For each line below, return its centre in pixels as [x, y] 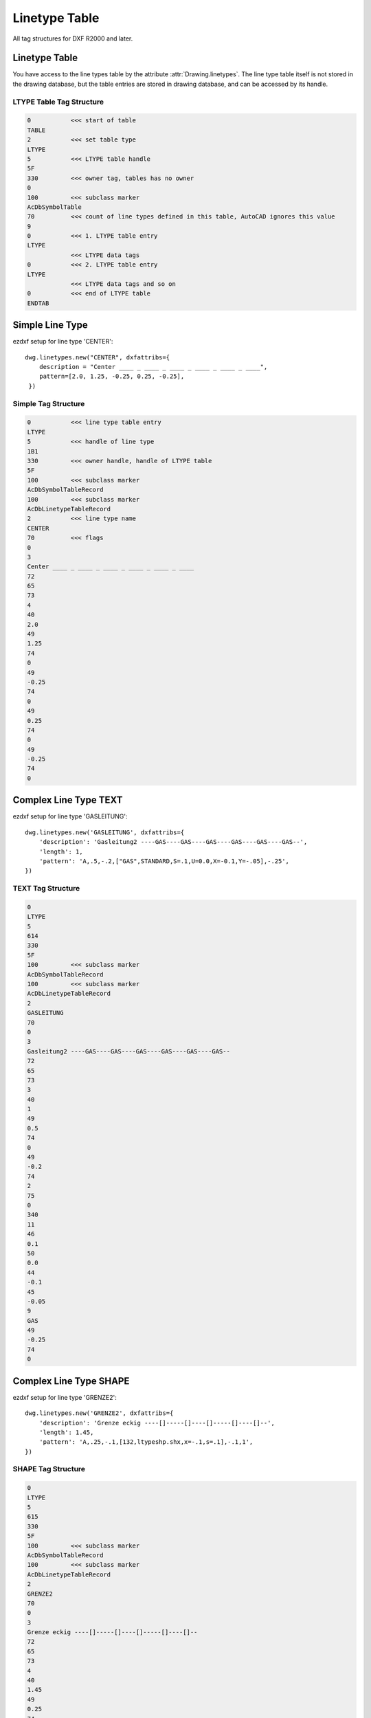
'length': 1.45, [66, 1432]
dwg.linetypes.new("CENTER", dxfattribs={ [98, 357]
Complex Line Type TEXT [68, 800]
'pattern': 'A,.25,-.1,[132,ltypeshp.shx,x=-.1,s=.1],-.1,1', [146, 1442]
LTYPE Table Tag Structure [58, 102]
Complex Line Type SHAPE [71, 1381]
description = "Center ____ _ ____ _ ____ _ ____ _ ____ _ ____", [153, 367]
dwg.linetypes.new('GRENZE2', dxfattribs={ [99, 1413]
